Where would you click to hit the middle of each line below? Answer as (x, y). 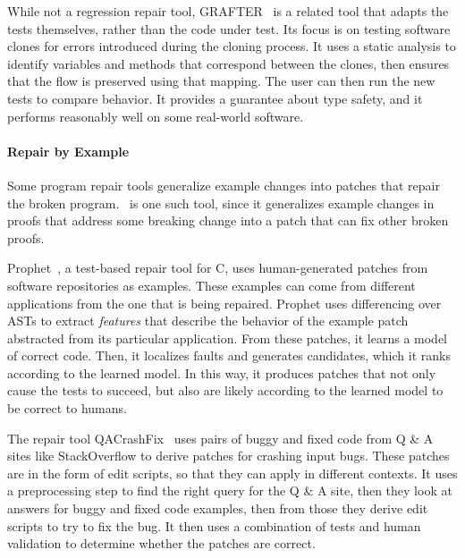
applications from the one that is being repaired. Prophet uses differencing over (224, 303)
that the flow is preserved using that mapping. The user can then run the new (221, 81)
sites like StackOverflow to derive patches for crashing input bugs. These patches (228, 456)
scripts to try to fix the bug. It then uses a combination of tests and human (214, 525)
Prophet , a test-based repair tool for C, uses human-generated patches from (218, 268)
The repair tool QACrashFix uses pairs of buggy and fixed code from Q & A (220, 438)
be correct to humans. (67, 408)
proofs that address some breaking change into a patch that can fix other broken (228, 220)
